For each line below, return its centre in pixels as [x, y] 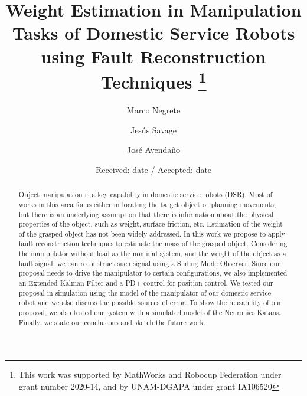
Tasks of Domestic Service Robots [153, 33]
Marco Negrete [153, 110]
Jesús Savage [153, 130]
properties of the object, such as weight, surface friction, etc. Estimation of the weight [151, 224]
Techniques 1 [153, 80]
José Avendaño [153, 150]
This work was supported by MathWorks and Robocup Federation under [150, 374]
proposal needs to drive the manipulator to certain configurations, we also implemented [153, 273]
